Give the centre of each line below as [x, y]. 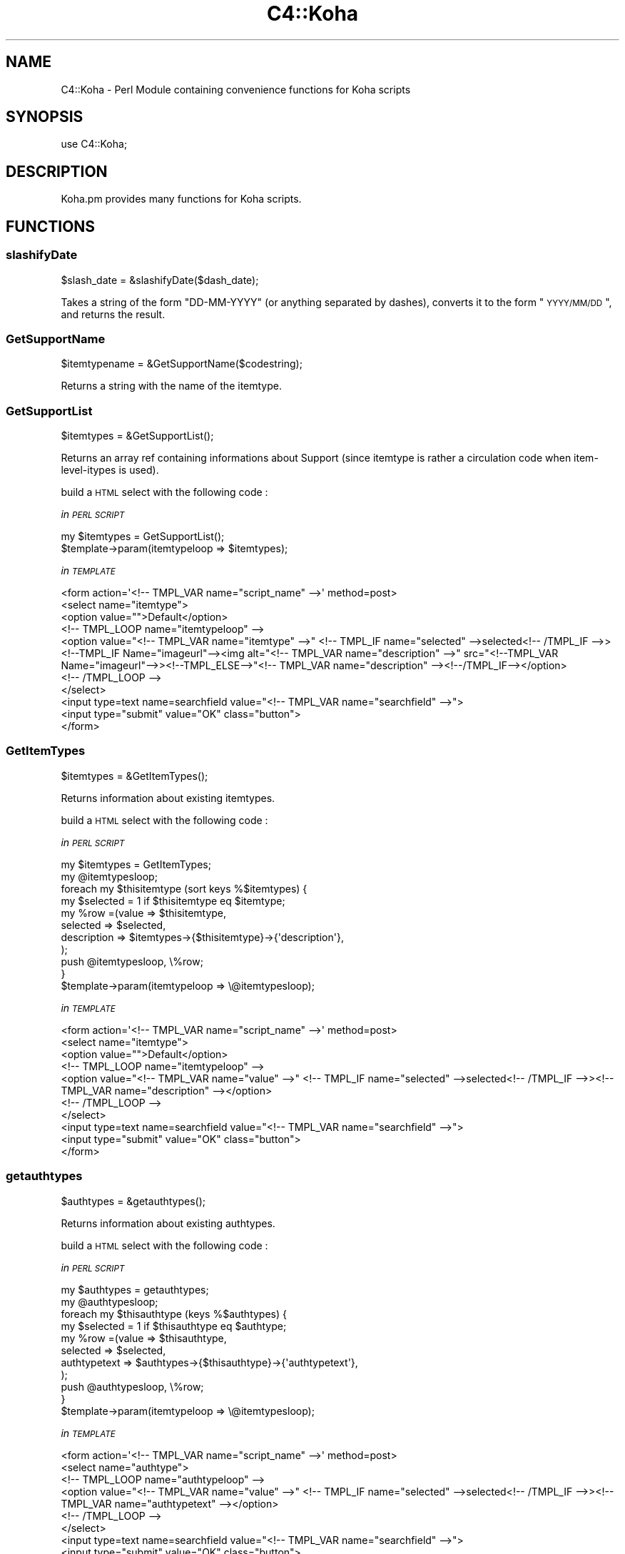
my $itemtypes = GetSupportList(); [143, 536]
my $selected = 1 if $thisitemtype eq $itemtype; [173, 900]
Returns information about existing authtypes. [168, 1223]
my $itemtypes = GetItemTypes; [136, 864]
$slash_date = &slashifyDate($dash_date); [160, 280]
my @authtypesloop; [110, 1301]
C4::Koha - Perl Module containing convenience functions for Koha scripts [236, 89]
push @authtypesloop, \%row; [132, 1386]
